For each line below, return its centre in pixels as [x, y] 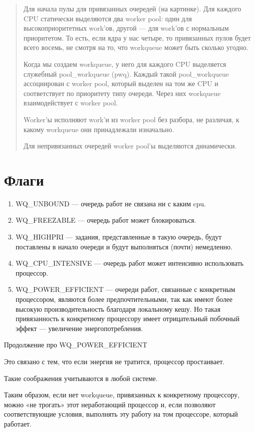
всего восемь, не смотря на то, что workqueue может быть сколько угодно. [136, 47]
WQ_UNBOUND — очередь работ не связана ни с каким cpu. [111, 203]
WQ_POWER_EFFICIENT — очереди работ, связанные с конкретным [125, 289]
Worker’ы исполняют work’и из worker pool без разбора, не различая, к [131, 119]
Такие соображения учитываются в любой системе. [81, 378]
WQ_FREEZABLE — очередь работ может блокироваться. [106, 220]
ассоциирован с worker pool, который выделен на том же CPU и [121, 83]
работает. [18, 423]
